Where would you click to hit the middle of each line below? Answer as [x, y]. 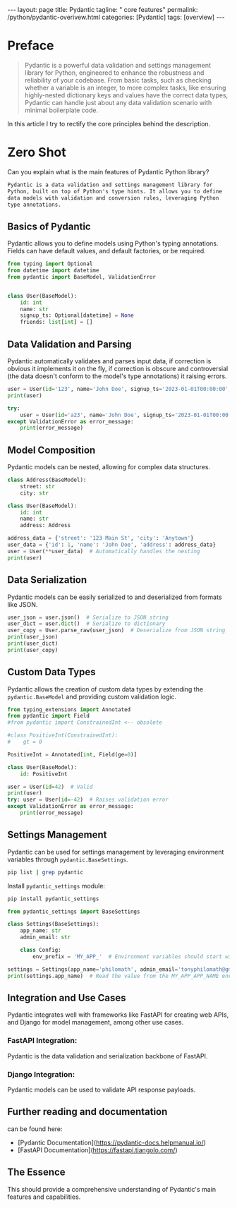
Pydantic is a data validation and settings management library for [110, 185]
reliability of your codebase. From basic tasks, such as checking [118, 80]
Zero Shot [37, 152]
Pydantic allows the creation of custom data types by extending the [105, 689]
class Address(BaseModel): [47, 480]
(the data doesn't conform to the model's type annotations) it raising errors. [117, 376]
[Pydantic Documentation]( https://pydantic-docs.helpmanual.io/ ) [112, 1142]
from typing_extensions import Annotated [69, 709]
